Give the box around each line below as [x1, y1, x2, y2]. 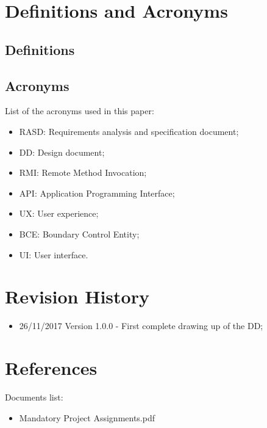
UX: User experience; [19, 207, 99, 220]
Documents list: [5, 390, 63, 403]
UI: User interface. [19, 248, 88, 261]
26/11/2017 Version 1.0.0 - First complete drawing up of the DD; [19, 319, 263, 332]
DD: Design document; [19, 145, 105, 158]
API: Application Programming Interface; [19, 186, 175, 199]
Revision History [5, 284, 149, 309]
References [5, 355, 98, 380]
